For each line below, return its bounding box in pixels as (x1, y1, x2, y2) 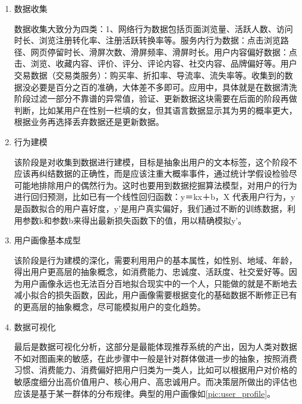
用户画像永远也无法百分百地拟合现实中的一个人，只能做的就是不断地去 (22, 277, 297, 289)
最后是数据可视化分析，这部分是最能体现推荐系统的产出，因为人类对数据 (14, 340, 297, 353)
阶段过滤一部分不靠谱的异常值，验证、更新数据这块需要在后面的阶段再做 (14, 92, 297, 105)
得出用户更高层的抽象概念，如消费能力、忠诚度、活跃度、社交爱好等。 (14, 265, 289, 278)
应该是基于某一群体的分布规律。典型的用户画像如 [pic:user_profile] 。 (14, 387, 276, 399)
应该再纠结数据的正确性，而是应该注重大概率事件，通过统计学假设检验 (14, 167, 289, 180)
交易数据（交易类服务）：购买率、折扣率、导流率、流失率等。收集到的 (14, 68, 285, 81)
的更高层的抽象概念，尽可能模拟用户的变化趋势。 (14, 300, 206, 313)
